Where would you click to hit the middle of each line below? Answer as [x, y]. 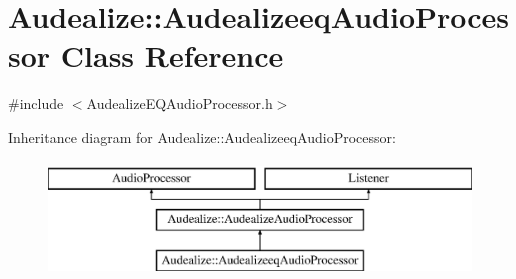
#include [36, 103]
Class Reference [172, 55]
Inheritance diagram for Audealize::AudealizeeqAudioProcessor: [202, 136]
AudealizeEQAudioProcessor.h [179, 103]
